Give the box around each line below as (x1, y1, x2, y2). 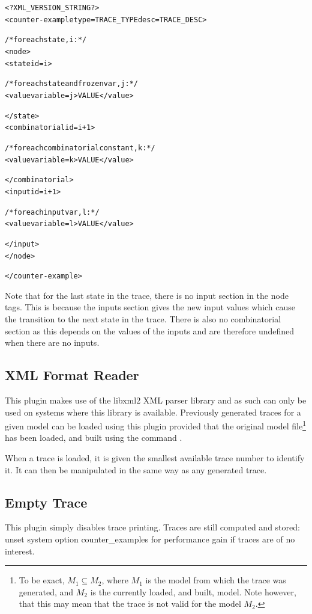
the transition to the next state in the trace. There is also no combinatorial (5, 313, 281, 325)
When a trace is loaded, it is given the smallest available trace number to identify (5, 452, 305, 464)
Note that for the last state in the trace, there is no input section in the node (5, 289, 289, 301)
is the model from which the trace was (145, 574, 286, 586)
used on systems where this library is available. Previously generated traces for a (5, 405, 301, 418)
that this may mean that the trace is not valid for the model (19, 597, 241, 610)
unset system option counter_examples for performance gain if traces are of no (5, 533, 295, 545)
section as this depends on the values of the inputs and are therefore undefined (5, 324, 295, 337)
